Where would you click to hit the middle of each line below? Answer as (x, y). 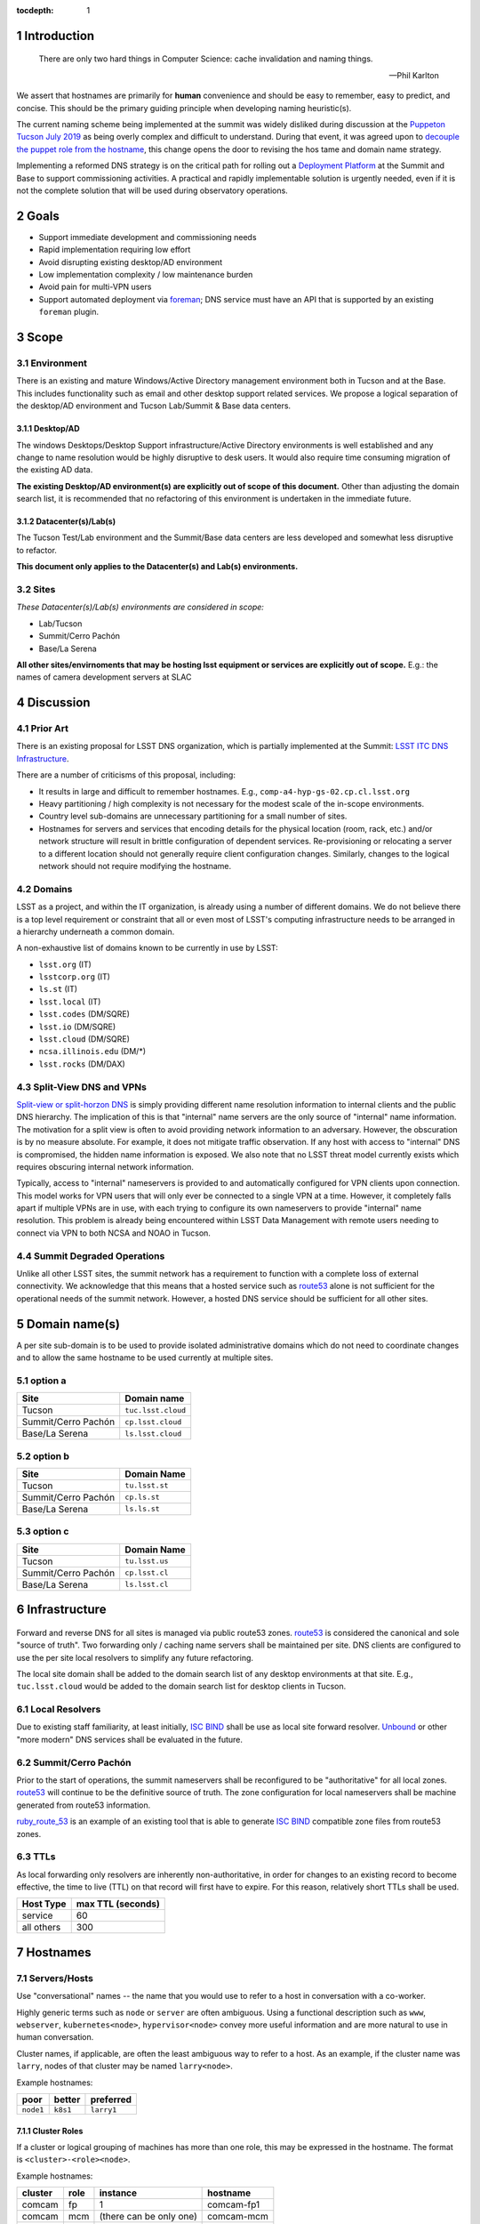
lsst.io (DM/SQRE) (77, 1027)
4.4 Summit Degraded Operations (91, 1256)
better (67, 2099)
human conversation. (55, 2037)
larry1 (104, 2110)
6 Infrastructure (61, 1610)
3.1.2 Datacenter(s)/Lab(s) (66, 521)
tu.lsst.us (147, 1561)
